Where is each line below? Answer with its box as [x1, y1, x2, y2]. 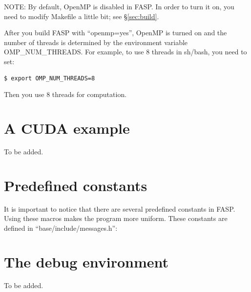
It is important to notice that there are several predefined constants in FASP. [4, 203, 235, 214]
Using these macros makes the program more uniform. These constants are [4, 213, 228, 223]
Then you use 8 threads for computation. [4, 89, 127, 99]
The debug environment [4, 251, 169, 271]
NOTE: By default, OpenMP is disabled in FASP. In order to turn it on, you [4, 1, 234, 11]
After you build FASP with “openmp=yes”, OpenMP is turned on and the [4, 27, 227, 38]
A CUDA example [4, 118, 130, 138]
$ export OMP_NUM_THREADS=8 [4, 74, 95, 82]
